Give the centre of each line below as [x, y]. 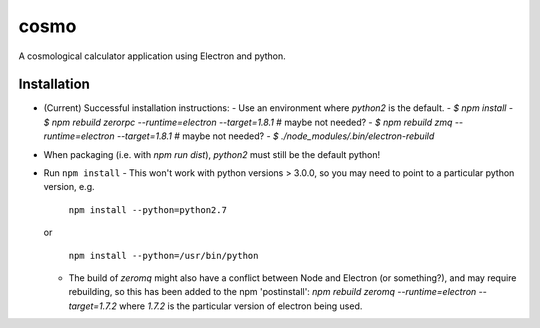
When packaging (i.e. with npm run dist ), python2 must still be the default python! [211, 154]
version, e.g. [69, 187]
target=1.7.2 [92, 306]
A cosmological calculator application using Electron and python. [152, 56]
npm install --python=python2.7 [147, 209]
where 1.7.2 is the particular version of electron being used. [240, 306]
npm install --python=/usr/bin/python [163, 255]
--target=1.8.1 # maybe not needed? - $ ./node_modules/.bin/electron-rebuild [275, 136]
